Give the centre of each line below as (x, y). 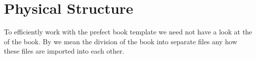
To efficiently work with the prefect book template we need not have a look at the (128, 32)
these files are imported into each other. (64, 51)
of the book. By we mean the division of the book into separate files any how (121, 41)
